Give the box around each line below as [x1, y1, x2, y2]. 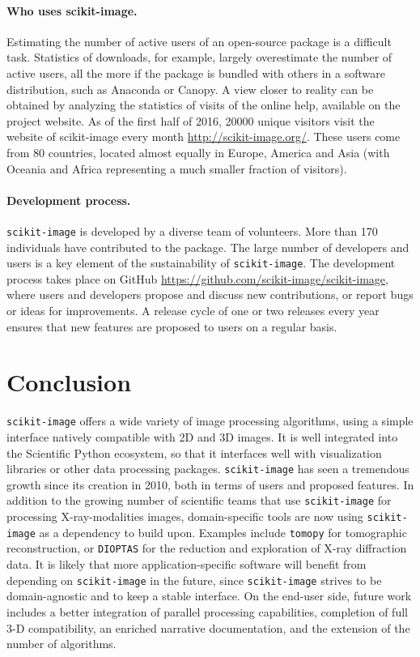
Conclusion [6, 365, 132, 399]
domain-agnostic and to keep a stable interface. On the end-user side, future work [6, 587, 412, 604]
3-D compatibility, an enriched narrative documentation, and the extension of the [6, 619, 410, 636]
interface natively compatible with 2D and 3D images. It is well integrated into [6, 429, 398, 445]
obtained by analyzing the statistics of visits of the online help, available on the [6, 96, 401, 113]
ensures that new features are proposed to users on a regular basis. [6, 318, 337, 335]
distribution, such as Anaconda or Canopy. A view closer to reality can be [6, 80, 374, 97]
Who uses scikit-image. [6, 2, 138, 19]
